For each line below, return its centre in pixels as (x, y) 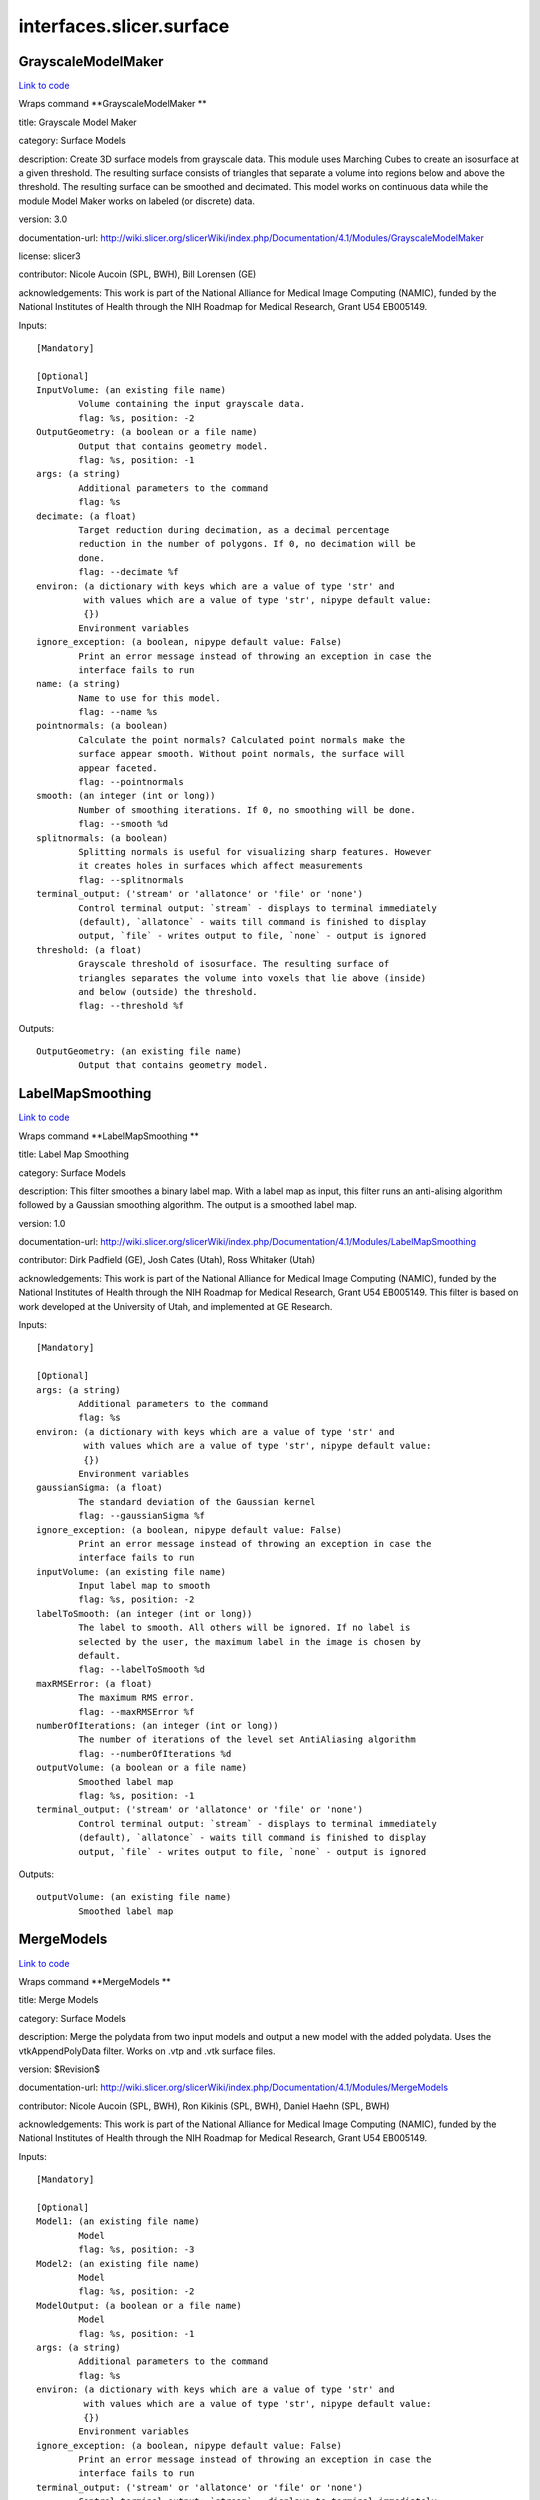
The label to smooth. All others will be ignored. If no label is (244, 1628)
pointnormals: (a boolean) (102, 726)
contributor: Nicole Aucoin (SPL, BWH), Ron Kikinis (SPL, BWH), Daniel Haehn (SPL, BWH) (204, 2106)
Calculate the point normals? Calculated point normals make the (242, 739)
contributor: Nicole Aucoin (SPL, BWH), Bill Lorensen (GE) (137, 274)
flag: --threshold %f (131, 1006)
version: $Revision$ (59, 2069)
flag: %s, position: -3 (136, 2249)
